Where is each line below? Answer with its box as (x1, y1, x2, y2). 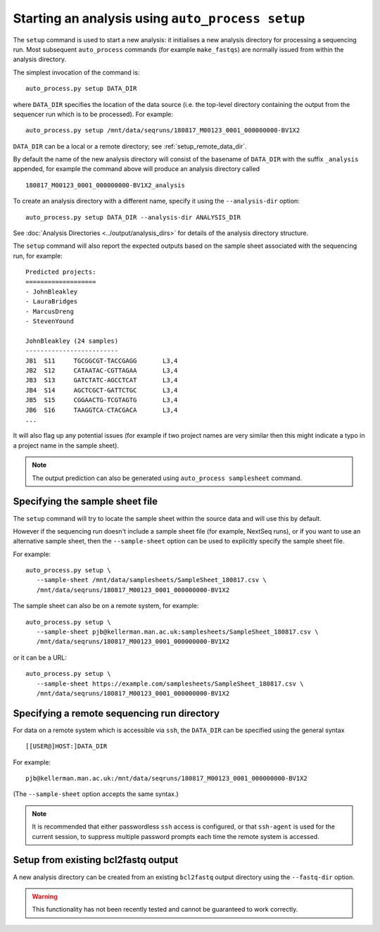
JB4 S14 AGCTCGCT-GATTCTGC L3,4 (25, 386, 178, 394)
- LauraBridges (25, 298, 78, 306)
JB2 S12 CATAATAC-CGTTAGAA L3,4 (25, 367, 178, 374)
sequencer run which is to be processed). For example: (13, 110, 174, 118)
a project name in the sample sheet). (13, 441, 120, 450)
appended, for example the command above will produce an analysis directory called (13, 165, 260, 173)
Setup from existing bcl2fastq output (13, 854, 179, 866)
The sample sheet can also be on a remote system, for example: (13, 602, 199, 610)
